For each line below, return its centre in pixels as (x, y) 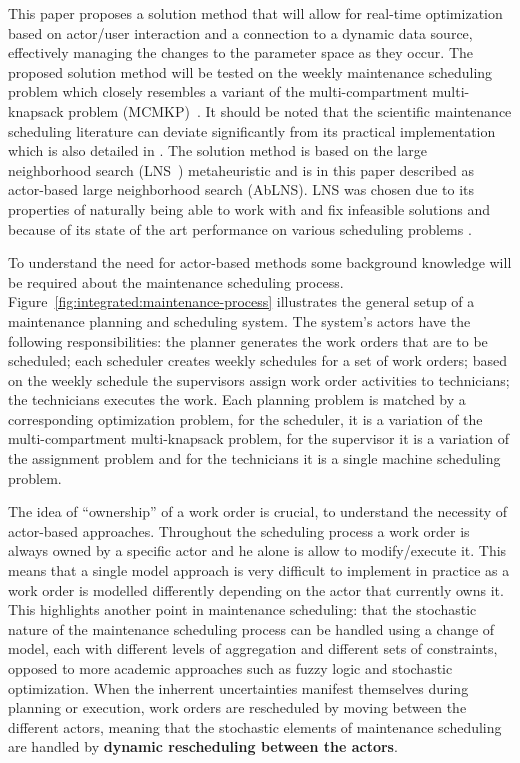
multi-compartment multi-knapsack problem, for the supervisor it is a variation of (259, 438)
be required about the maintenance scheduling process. (176, 281)
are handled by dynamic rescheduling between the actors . (203, 746)
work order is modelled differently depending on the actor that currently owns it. (256, 589)
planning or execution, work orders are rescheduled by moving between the (237, 707)
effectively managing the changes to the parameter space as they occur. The (240, 52)
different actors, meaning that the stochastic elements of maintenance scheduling (255, 726)
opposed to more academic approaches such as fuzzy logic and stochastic (230, 668)
